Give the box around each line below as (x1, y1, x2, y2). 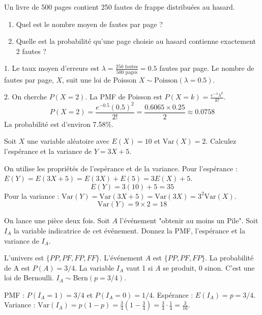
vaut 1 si (126, 262, 153, 273)
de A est (4, 262, 31, 273)
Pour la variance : (4, 190, 60, 201)
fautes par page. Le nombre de (159, 63, 254, 73)
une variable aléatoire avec (27, 136, 109, 146)
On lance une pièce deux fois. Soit (4, 215, 110, 226)
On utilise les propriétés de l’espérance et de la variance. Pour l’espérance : (4, 163, 238, 173)
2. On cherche (4, 91, 47, 102)
